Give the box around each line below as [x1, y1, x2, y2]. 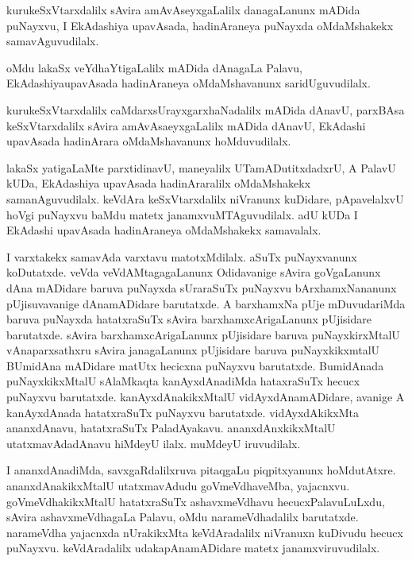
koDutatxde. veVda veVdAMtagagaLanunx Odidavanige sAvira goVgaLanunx [6, 264, 381, 280]
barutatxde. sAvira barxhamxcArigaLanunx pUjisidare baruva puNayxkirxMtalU [6, 326, 400, 342]
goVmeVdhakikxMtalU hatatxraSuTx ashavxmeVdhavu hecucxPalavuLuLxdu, [6, 493, 385, 509]
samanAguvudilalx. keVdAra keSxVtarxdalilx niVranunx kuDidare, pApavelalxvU [6, 190, 404, 207]
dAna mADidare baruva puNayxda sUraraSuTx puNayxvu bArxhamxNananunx [6, 279, 397, 296]
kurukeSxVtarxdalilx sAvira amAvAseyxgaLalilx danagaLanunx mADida [6, 2, 360, 17]
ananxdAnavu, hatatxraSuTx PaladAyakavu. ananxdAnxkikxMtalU [6, 420, 336, 436]
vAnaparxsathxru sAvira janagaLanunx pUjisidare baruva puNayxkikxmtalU [6, 342, 380, 358]
